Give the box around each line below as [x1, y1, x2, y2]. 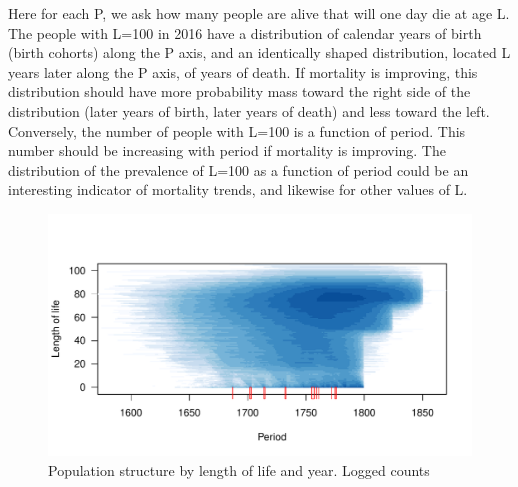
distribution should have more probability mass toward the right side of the [8, 81, 471, 102]
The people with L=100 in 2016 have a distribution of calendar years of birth [8, 22, 482, 43]
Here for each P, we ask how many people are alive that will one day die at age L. [8, 3, 510, 23]
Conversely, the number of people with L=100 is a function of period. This [8, 120, 466, 141]
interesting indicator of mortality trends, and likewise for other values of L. [8, 179, 468, 200]
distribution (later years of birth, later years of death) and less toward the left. [8, 100, 490, 121]
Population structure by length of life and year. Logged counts [48, 459, 430, 480]
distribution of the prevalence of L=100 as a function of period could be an [8, 159, 469, 180]
